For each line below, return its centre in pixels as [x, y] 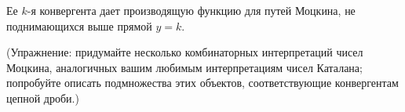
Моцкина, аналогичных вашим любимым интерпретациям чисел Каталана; [184, 67]
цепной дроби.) [43, 98]
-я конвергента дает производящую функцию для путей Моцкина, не [191, 10]
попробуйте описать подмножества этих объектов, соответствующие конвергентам [202, 83]
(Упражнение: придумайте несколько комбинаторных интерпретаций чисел [185, 52]
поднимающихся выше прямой [79, 25]
